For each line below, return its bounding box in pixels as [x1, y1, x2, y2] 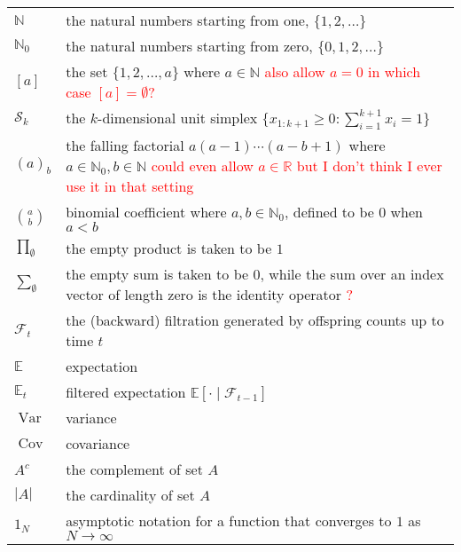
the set [66, 61, 108, 82]
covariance [66, 433, 130, 454]
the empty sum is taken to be [66, 264, 249, 285]
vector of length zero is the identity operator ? [66, 284, 353, 305]
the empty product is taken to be [66, 238, 272, 259]
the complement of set [66, 459, 203, 480]
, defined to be [284, 201, 374, 223]
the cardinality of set [66, 485, 195, 506]
